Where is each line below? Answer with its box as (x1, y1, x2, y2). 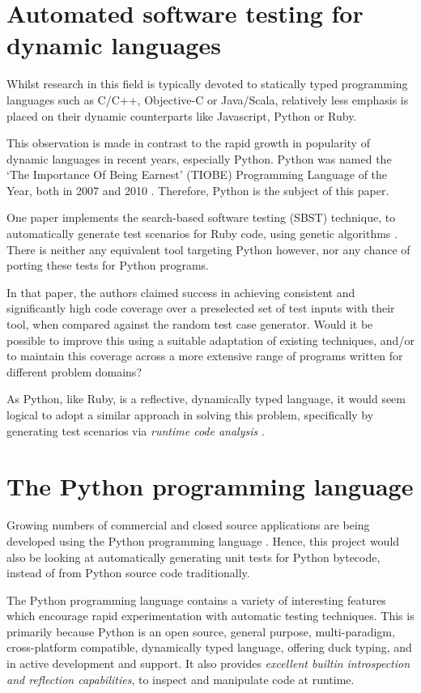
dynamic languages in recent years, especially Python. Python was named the (6, 150, 392, 167)
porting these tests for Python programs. (6, 257, 209, 274)
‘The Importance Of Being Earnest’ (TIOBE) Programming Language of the (6, 166, 388, 183)
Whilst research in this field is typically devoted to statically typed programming (6, 75, 408, 92)
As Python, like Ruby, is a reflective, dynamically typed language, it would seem (6, 390, 406, 407)
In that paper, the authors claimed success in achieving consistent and (6, 283, 355, 300)
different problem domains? (6, 363, 142, 380)
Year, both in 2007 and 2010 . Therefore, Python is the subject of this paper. (6, 181, 389, 198)
